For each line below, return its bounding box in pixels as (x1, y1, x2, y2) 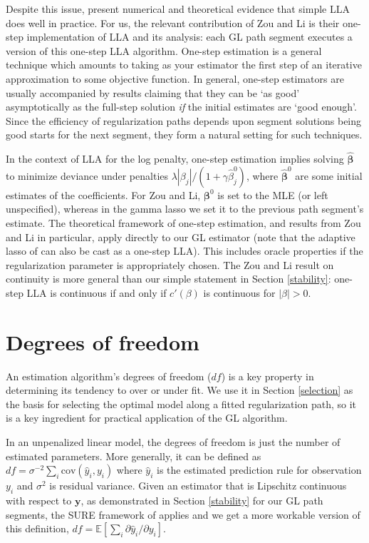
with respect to (6, 492, 72, 507)
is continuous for (203, 285, 276, 300)
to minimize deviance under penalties (6, 168, 169, 183)
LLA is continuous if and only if (26, 285, 167, 300)
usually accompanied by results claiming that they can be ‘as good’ (6, 85, 300, 100)
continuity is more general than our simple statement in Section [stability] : (6, 271, 331, 286)
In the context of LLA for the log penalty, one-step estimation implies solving (6, 151, 344, 166)
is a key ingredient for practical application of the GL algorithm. (6, 410, 288, 425)
